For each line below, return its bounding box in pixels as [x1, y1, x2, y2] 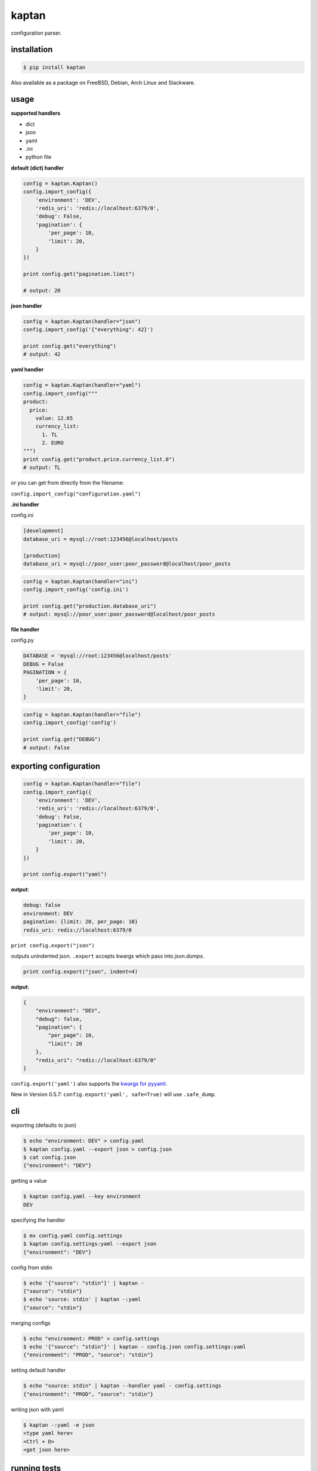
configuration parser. [11, 29, 62, 36]
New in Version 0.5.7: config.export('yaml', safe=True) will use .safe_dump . [11, 1091, 217, 1098]
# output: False [23, 744, 70, 751]
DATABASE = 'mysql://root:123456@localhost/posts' [23, 653, 173, 659]
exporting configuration [11, 761, 100, 771]
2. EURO [42, 440, 64, 447]
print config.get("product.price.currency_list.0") [23, 456, 176, 462]
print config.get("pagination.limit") [23, 271, 135, 278]
